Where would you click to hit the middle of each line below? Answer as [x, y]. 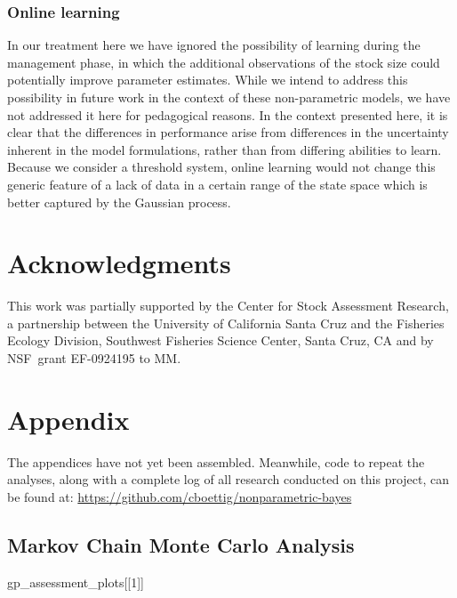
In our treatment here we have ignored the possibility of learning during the [214, 45]
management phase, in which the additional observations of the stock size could [224, 62]
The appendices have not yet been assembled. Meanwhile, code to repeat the [216, 461]
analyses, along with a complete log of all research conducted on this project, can [228, 479]
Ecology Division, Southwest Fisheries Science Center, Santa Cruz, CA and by [220, 340]
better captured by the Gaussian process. [119, 202]
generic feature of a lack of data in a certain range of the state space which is [217, 184]
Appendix [68, 419]
